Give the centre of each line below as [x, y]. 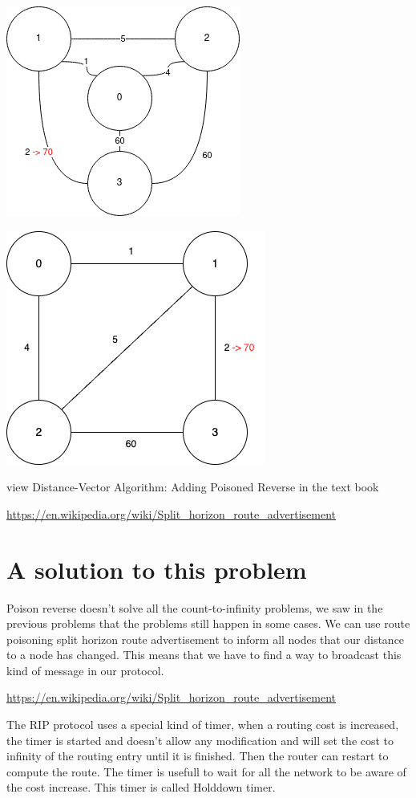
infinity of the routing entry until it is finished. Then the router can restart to [198, 756]
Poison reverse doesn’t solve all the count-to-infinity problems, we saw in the [195, 607]
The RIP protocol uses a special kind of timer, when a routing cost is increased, [203, 725]
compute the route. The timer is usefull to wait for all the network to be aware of [206, 771]
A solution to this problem [157, 569]
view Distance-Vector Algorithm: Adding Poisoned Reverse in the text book [193, 487]
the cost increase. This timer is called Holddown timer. [141, 787]
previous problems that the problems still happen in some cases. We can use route [208, 623]
